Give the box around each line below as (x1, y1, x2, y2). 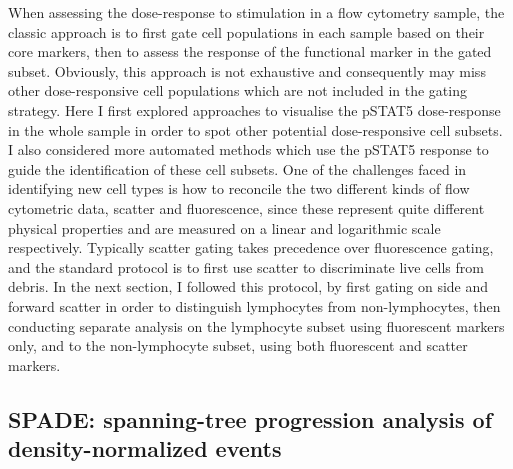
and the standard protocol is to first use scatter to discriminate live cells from (8, 256, 484, 277)
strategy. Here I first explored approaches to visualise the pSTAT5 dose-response (8, 99, 501, 120)
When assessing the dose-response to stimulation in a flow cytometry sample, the (8, 2, 505, 22)
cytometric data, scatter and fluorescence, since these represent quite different (8, 197, 485, 218)
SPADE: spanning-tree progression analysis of (8, 403, 493, 434)
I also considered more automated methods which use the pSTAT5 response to (8, 139, 489, 160)
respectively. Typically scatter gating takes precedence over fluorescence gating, (8, 237, 494, 258)
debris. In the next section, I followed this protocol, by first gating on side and (8, 276, 489, 297)
